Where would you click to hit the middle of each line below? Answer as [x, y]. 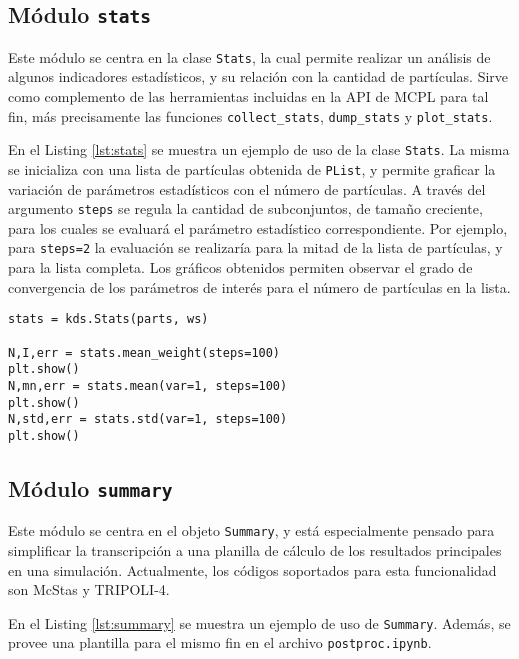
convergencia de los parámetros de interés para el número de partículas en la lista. [259, 286]
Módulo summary [90, 487]
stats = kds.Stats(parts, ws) [108, 319]
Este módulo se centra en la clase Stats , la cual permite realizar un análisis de [249, 56]
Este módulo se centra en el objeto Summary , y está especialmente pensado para [251, 530]
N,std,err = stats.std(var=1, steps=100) [148, 419]
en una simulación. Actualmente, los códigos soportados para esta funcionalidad [252, 569]
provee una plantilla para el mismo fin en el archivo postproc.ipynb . [220, 642]
